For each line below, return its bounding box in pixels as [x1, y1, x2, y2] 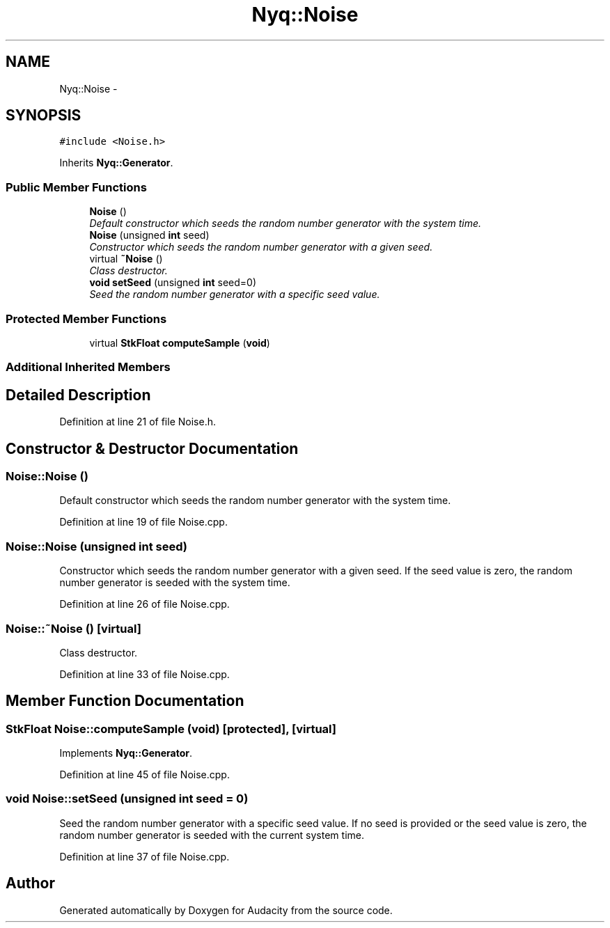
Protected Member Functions [6, 311, 167, 326]
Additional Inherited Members [6, 360, 171, 375]
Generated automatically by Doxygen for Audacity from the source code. [59, 904, 393, 916]
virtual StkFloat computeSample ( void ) [89, 336, 270, 349]
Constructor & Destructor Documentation [6, 439, 299, 457]
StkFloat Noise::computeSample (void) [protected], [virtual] [6, 721, 336, 736]
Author [6, 874, 55, 892]
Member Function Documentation [6, 692, 244, 710]
